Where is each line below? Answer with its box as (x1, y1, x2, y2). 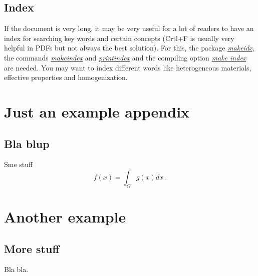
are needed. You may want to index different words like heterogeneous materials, (4, 62, 251, 72)
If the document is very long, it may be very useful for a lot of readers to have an (4, 23, 254, 33)
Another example (4, 206, 126, 226)
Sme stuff (4, 159, 33, 169)
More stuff (4, 240, 60, 256)
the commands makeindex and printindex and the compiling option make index (4, 52, 246, 62)
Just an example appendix (4, 101, 190, 121)
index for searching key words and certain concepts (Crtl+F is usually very (4, 32, 234, 43)
